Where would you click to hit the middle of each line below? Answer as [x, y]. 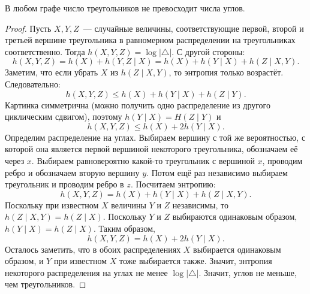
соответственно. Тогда [45, 51]
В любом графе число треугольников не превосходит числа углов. [125, 8]
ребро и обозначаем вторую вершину [72, 172]
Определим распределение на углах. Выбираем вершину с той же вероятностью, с [155, 137]
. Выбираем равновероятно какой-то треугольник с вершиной [143, 160]
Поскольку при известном [52, 204]
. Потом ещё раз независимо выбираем [217, 172]
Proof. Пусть [28, 28]
